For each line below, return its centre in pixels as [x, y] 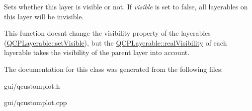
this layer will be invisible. [44, 16]
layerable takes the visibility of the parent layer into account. [97, 52]
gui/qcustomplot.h [32, 85]
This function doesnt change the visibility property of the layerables [107, 33]
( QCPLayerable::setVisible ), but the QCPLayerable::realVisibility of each [116, 42]
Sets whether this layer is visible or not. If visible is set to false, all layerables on [126, 6]
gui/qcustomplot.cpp [36, 102]
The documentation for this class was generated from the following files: [114, 69]
